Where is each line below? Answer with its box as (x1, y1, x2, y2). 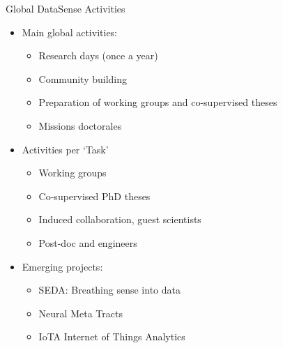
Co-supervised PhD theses (38, 188, 151, 203)
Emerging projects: (22, 259, 103, 273)
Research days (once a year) (38, 48, 158, 63)
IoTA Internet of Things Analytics (38, 329, 185, 344)
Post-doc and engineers (38, 235, 137, 250)
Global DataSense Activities (6, 1, 125, 15)
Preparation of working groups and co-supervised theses (38, 95, 277, 109)
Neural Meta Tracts (38, 305, 123, 320)
